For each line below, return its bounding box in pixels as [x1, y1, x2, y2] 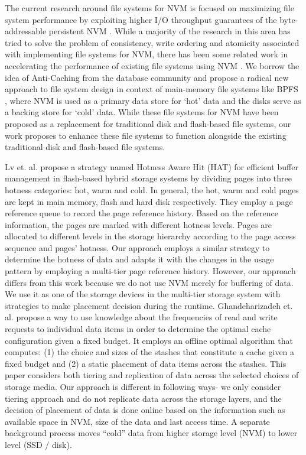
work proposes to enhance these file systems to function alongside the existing [5, 129, 287, 141]
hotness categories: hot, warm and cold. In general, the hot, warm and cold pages [5, 183, 299, 196]
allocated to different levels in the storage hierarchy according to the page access [5, 230, 296, 242]
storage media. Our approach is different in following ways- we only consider [5, 381, 281, 392]
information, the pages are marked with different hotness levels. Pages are [5, 218, 272, 230]
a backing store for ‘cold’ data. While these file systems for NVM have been [5, 106, 279, 118]
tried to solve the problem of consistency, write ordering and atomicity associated [5, 36, 300, 48]
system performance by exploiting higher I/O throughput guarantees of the [5, 13, 277, 25]
